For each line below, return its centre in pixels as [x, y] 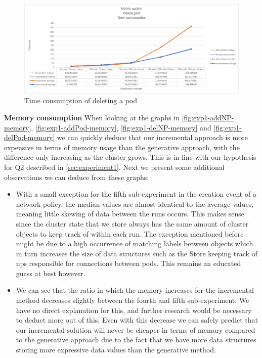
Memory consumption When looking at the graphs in [92, 117]
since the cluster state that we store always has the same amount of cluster [132, 223]
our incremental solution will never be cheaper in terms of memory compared [136, 329]
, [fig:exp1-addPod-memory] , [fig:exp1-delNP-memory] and [121, 127]
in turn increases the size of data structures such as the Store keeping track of [137, 253]
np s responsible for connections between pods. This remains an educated [128, 263]
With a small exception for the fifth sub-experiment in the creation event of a [136, 194]
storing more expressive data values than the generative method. [116, 350]
